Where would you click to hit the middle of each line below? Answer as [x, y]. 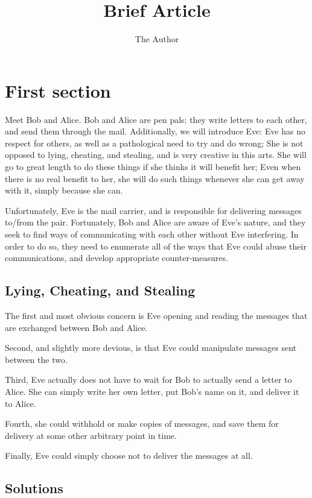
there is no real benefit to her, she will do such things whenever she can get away [155, 178]
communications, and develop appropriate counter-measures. [116, 258]
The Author [157, 39]
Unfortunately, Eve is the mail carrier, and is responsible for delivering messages [153, 210]
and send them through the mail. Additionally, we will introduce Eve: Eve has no [155, 131]
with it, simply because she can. [64, 190]
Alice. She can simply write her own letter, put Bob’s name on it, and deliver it [152, 391]
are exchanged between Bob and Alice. [76, 327]
